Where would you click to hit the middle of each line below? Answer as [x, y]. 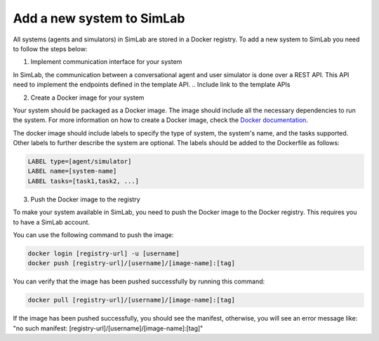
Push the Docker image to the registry [85, 199]
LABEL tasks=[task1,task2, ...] [84, 181]
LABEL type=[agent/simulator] [80, 162]
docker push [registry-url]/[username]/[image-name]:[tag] [131, 263]
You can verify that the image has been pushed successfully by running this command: [139, 281]
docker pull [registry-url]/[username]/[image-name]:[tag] [131, 300]
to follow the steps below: [50, 48]
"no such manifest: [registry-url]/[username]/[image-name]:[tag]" [108, 328]
